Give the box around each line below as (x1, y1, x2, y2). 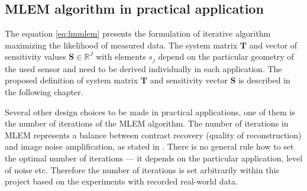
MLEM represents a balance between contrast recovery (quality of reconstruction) (5, 128, 302, 141)
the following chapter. (5, 86, 83, 98)
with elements (96, 50, 146, 63)
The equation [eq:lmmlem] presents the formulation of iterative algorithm (5, 27, 271, 40)
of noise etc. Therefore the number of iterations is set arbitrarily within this (5, 163, 279, 176)
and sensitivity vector (150, 74, 228, 86)
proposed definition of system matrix (5, 74, 138, 86)
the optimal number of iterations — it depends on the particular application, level (5, 152, 303, 164)
